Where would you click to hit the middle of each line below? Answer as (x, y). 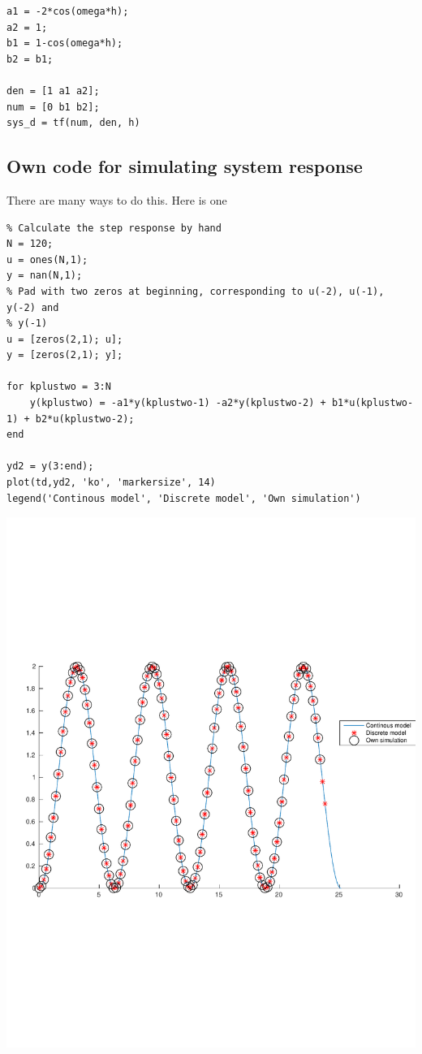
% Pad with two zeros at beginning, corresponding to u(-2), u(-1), (196, 291)
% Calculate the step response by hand (114, 228)
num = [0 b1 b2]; (53, 107)
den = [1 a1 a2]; (53, 91)
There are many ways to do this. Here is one (117, 199)
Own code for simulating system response (185, 166)
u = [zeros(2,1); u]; (65, 339)
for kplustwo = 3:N (59, 387)
